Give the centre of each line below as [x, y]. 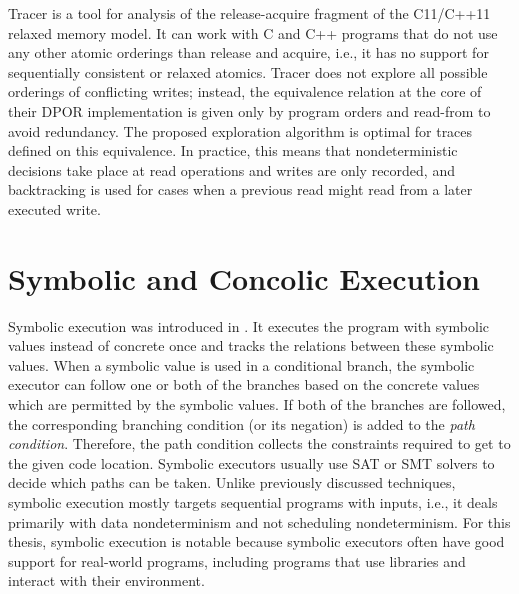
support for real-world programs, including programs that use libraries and [237, 560]
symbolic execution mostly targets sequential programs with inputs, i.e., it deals [253, 502]
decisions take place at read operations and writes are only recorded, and [231, 169]
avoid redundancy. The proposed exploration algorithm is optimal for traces [240, 130]
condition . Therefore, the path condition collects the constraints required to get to [259, 443]
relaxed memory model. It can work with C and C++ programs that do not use [253, 32]
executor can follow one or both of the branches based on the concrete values [244, 384]
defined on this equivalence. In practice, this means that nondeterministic [233, 150]
